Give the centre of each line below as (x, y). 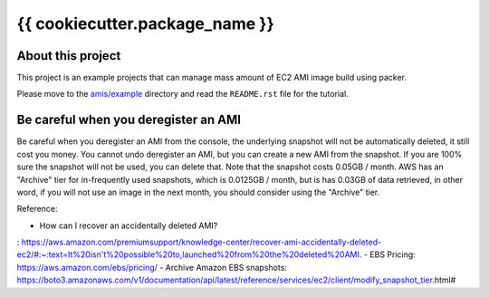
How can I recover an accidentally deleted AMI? (129, 225)
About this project (69, 56)
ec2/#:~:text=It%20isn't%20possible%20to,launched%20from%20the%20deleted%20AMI (188, 254)
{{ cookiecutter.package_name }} (146, 24)
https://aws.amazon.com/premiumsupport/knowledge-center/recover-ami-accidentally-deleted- (201, 242)
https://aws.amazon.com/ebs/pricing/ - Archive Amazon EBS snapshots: (152, 267)
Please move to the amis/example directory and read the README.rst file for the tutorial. (182, 94)
